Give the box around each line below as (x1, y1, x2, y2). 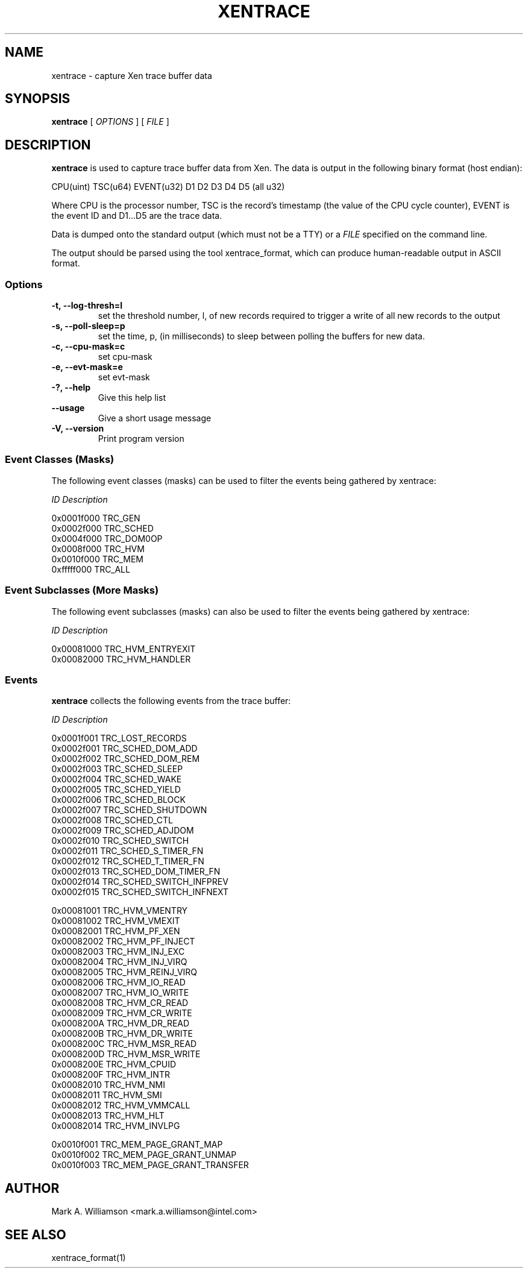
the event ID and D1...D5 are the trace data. (51, 210, 222, 221)
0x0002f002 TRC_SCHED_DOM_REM (51, 753, 200, 764)
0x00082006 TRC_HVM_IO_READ (51, 977, 186, 988)
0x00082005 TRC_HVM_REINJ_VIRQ (51, 967, 198, 978)
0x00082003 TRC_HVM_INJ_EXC (51, 946, 185, 957)
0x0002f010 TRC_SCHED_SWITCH (51, 835, 189, 846)
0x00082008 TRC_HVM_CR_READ (51, 998, 189, 1008)
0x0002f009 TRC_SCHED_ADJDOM (51, 825, 194, 836)
